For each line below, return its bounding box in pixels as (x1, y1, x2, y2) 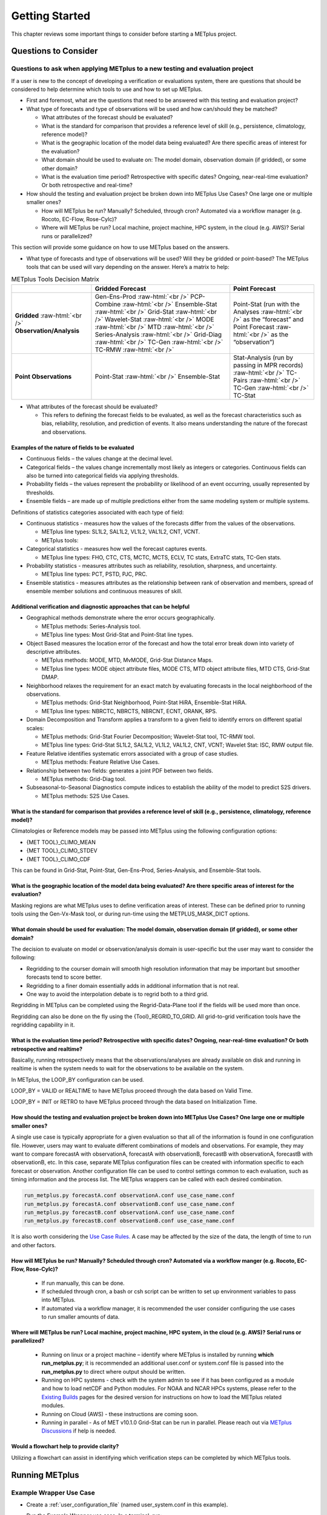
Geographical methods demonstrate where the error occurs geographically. (26, 614, 215, 621)
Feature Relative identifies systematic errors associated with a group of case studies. (26, 750, 239, 757)
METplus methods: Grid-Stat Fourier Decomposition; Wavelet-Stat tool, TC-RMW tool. (41, 733, 256, 740)
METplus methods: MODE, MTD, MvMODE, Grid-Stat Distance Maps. (41, 656, 213, 664)
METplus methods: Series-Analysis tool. (41, 622, 141, 630)
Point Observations (15, 372, 72, 381)
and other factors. (11, 1241, 56, 1248)
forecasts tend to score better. (26, 973, 102, 981)
